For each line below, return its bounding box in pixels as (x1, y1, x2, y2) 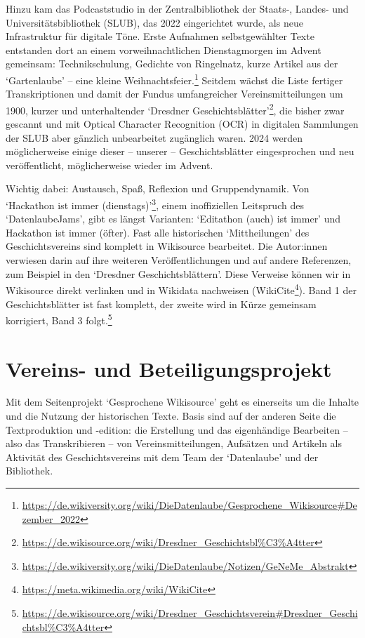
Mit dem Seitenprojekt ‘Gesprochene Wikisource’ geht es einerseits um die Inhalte (6, 394, 359, 409)
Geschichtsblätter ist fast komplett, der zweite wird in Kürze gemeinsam (6, 296, 317, 311)
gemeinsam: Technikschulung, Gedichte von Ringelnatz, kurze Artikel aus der (6, 56, 338, 71)
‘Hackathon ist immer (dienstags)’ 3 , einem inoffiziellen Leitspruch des (6, 196, 304, 212)
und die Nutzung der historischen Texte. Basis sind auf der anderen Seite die (6, 408, 336, 423)
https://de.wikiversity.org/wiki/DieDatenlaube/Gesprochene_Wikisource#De (22, 498, 357, 512)
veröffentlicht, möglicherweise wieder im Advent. (6, 157, 213, 172)
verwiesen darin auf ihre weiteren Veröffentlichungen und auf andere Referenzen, (6, 253, 352, 267)
